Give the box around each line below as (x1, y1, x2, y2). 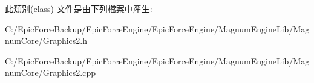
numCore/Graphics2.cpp (5, 66, 96, 79)
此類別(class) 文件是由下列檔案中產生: (5, 2, 152, 14)
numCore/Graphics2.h (5, 34, 87, 47)
